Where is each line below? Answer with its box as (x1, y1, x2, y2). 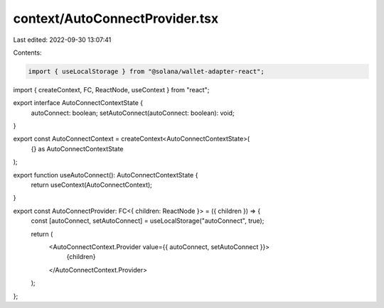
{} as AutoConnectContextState (31, 144, 124, 153)
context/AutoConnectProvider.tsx (13, 11, 219, 26)
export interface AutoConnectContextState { (13, 99, 144, 107)
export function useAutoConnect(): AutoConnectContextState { (13, 170, 198, 179)
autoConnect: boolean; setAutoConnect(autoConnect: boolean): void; (31, 109, 235, 117)
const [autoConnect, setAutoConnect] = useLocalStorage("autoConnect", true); (31, 216, 265, 225)
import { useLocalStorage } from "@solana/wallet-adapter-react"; (28, 67, 265, 75)
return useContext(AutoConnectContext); (31, 181, 153, 189)
